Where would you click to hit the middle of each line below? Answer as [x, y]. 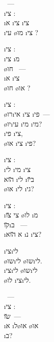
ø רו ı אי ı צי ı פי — [27, 113]
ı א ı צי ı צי [17, 22]
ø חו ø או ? [17, 87]
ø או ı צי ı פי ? [20, 143]
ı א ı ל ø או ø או [21, 325]
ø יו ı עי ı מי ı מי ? [23, 123]
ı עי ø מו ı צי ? [21, 32]
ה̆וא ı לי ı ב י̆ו [19, 179]
